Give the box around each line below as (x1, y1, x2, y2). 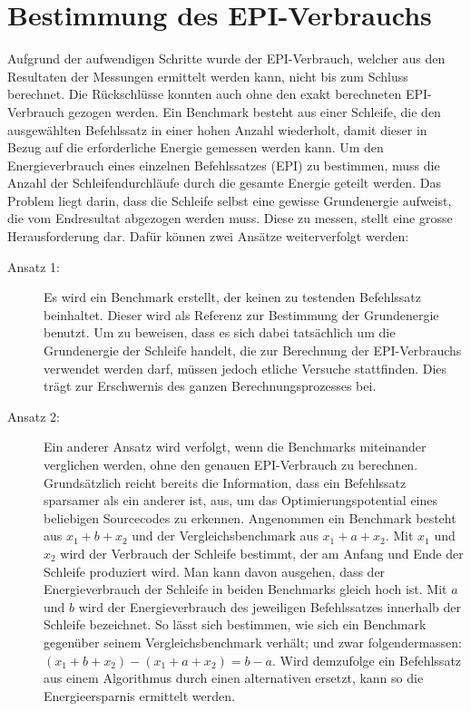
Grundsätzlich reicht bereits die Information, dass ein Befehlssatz (44, 472, 407, 492)
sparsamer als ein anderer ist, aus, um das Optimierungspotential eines (44, 491, 438, 510)
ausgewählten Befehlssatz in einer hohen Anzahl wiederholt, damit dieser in (7, 120, 427, 139)
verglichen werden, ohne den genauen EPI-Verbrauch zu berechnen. (44, 455, 418, 473)
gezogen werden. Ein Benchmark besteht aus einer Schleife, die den (68, 102, 441, 121)
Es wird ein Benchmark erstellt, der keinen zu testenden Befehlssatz (44, 287, 422, 307)
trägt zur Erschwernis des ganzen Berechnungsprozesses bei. (44, 376, 377, 395)
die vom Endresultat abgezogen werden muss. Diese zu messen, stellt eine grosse (7, 209, 453, 228)
